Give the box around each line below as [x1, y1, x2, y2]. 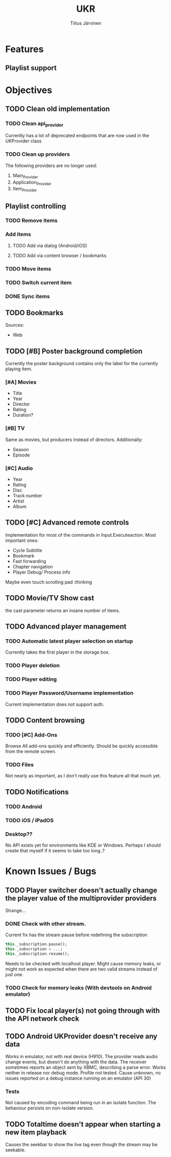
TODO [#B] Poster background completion [5, 347, 143, 355]
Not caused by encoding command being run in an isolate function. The [5, 1100, 157, 1106]
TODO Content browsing [5, 716, 85, 725]
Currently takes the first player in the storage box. [5, 649, 110, 656]
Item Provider [12, 185, 37, 193]
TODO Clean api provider [5, 120, 64, 128]
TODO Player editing [5, 676, 57, 683]
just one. [5, 971, 24, 977]
